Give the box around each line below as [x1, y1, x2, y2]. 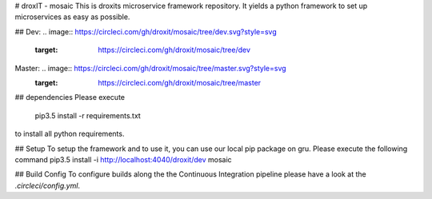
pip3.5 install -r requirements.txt [34, 110, 142, 120]
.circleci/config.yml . [14, 181, 80, 190]
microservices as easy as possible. [14, 12, 130, 22]
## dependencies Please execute [14, 93, 126, 102]
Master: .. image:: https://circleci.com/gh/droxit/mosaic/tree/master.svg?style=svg [14, 63, 287, 73]
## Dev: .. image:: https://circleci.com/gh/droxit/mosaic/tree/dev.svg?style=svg [14, 26, 278, 36]
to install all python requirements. [14, 129, 125, 139]
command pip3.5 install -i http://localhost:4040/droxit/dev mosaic [14, 154, 232, 164]
